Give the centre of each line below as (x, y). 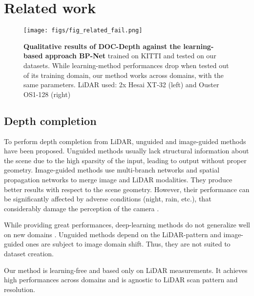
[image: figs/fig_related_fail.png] (83, 31)
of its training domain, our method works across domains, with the (124, 75)
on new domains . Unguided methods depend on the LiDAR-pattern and (113, 234)
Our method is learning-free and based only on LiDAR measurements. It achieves (126, 270)
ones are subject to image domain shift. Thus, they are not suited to (128, 244)
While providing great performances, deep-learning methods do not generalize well (127, 225)
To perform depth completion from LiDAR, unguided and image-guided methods (125, 141)
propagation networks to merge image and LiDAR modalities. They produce (118, 179)
